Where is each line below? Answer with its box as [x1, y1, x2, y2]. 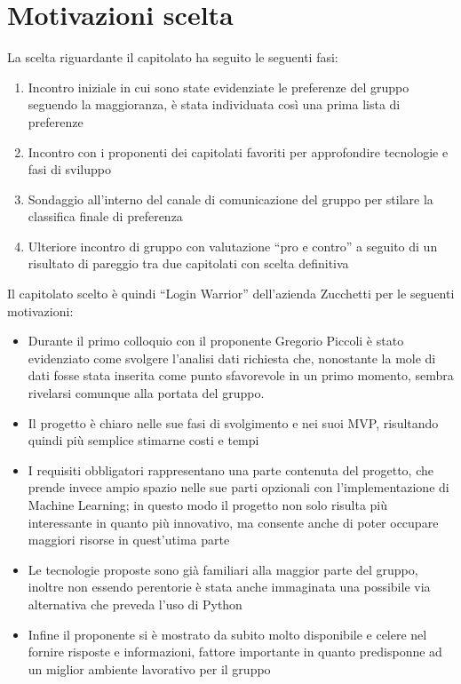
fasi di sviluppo [28, 160, 111, 179]
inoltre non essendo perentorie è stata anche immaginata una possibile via [28, 577, 431, 596]
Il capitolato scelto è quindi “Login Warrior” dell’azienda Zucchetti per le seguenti [7, 284, 455, 303]
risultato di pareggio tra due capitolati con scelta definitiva [28, 254, 349, 273]
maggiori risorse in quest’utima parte [28, 530, 230, 549]
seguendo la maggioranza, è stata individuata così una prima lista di [28, 95, 401, 114]
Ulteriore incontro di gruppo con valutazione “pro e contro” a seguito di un [28, 236, 438, 255]
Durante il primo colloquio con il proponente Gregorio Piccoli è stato [28, 331, 404, 350]
